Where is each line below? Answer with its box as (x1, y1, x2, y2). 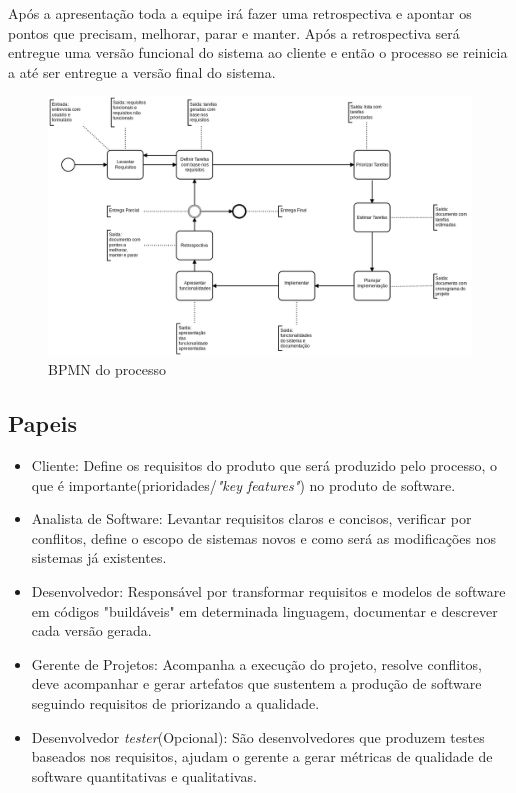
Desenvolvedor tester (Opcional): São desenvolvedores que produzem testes (31, 726, 485, 747)
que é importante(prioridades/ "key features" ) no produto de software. (31, 474, 456, 495)
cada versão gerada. (31, 620, 152, 641)
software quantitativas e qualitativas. (31, 765, 257, 786)
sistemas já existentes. (31, 547, 167, 568)
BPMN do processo (48, 359, 167, 380)
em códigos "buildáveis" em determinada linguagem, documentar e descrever (31, 600, 498, 621)
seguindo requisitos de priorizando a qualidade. (31, 692, 320, 713)
